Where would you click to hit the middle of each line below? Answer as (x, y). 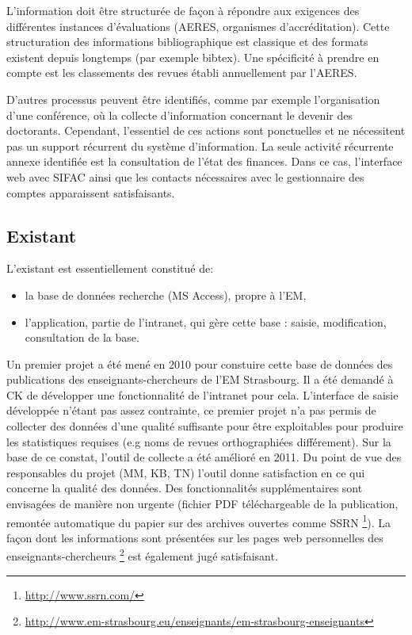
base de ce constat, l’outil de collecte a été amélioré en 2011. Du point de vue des (204, 457)
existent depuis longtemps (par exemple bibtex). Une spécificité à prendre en (193, 57)
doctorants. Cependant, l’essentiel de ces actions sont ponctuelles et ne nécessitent (206, 130)
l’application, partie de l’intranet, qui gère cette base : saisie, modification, (206, 321)
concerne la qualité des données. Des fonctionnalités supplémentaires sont (185, 488)
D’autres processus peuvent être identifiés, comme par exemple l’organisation (193, 99)
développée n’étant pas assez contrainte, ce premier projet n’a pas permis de (191, 410)
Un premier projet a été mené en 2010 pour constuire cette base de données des (200, 363)
